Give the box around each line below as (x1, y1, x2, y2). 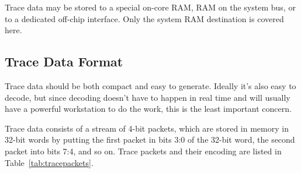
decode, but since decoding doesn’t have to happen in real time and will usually (5, 91, 290, 103)
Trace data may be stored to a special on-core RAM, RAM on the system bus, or (5, 1, 296, 13)
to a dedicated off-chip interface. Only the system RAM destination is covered (5, 12, 284, 24)
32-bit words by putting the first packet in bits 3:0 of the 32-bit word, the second (5, 133, 295, 146)
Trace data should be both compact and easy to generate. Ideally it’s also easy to (5, 79, 296, 91)
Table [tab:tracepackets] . (5, 156, 94, 168)
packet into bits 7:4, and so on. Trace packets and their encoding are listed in (5, 144, 282, 157)
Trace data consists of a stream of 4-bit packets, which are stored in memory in (5, 122, 289, 134)
